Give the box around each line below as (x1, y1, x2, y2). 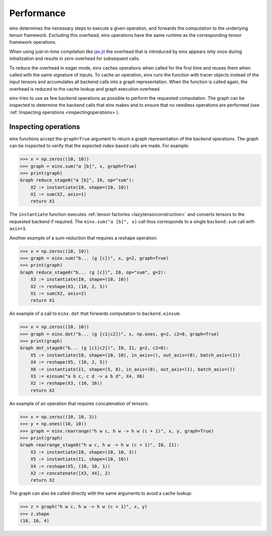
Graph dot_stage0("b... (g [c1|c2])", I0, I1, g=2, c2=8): (20, 345, 169, 351)
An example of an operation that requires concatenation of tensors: (9, 400, 149, 407)
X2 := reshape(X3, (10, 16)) (30, 380, 103, 386)
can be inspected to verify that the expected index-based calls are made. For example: (9, 143, 190, 149)
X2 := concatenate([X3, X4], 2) (30, 470, 111, 476)
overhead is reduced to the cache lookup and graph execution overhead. (9, 86, 161, 92)
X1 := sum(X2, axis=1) (30, 191, 87, 197)
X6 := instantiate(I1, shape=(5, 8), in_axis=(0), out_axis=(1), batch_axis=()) (30, 366, 235, 372)
